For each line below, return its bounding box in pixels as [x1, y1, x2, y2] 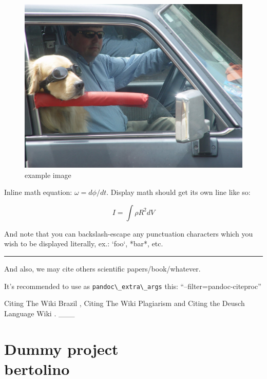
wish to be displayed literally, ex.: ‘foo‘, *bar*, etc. [4, 238, 163, 249]
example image [25, 169, 71, 180]
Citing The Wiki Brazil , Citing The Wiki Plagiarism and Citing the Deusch [4, 298, 245, 309]
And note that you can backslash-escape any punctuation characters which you [4, 228, 253, 239]
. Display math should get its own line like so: [106, 187, 251, 197]
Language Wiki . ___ [4, 308, 75, 318]
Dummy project [4, 338, 119, 359]
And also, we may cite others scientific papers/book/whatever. [4, 263, 201, 274]
